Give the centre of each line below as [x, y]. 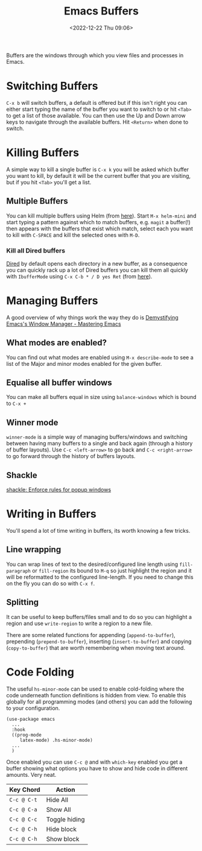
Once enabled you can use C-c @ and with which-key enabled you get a [94, 762]
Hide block [62, 829]
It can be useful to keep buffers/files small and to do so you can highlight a [99, 617]
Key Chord [25, 790]
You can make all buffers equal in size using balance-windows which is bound [101, 397]
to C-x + [16, 404]
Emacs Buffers [101, 11]
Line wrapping [34, 550]
